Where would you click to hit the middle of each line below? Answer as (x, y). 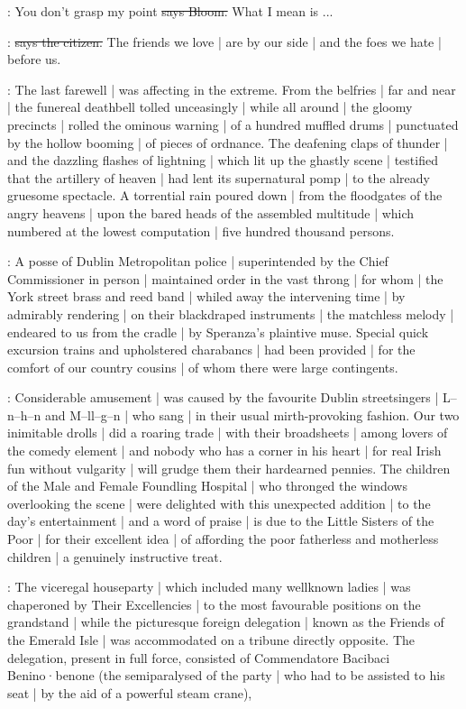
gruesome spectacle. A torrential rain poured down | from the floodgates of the (225, 195)
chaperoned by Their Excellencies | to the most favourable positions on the (214, 604)
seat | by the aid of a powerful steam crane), (130, 692)
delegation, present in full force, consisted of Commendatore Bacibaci (199, 657)
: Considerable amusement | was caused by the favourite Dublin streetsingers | (223, 397)
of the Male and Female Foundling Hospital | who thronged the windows (207, 486)
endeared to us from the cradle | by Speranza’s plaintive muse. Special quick (218, 331)
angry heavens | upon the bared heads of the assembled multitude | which (211, 212)
